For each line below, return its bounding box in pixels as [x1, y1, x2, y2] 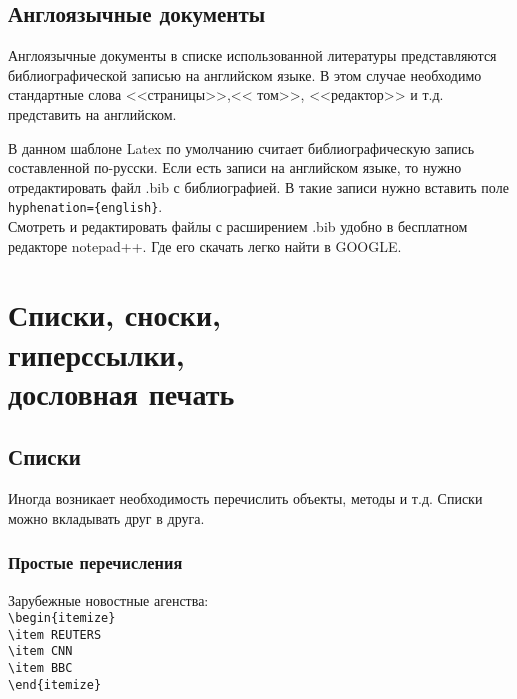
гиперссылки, [8, 333, 185, 374]
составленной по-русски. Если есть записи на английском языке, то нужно [8, 157, 462, 178]
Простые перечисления [8, 550, 183, 575]
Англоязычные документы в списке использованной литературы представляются [8, 45, 497, 66]
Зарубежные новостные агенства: [8, 589, 209, 610]
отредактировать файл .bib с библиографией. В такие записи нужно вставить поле [8, 176, 509, 197]
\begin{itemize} [8, 611, 116, 626]
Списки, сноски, [8, 294, 222, 335]
